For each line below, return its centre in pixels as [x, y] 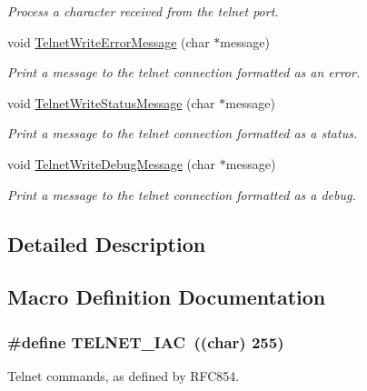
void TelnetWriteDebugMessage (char [112, 163]
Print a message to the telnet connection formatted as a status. [183, 133]
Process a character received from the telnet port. [143, 11]
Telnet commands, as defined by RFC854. [124, 375]
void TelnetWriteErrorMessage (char [109, 41]
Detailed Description [107, 243]
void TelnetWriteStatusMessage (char [111, 102]
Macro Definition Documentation [167, 297]
